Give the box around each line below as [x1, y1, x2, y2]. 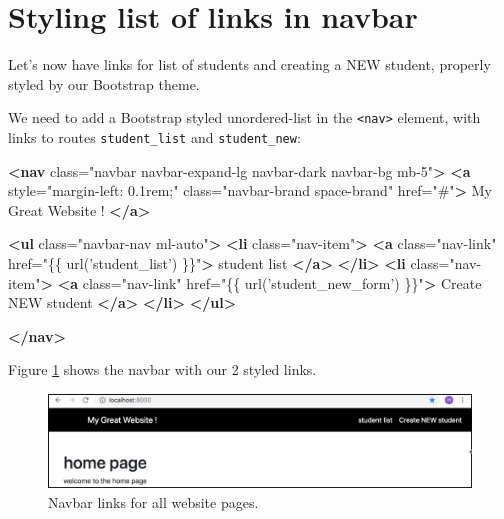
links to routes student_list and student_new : [8, 126, 301, 147]
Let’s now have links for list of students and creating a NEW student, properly [8, 54, 491, 75]
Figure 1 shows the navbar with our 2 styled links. [8, 359, 317, 380]
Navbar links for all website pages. [48, 491, 259, 512]
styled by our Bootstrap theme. [8, 73, 200, 94]
